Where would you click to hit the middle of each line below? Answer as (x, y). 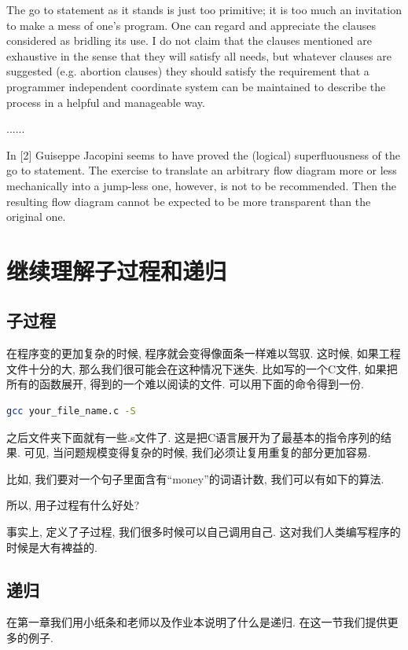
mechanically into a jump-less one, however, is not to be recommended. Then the (202, 185)
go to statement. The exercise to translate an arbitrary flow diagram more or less (202, 170)
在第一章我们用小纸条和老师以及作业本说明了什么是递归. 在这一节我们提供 (197, 622)
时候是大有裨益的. (52, 547)
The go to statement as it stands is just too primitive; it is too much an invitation (204, 9)
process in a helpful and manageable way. (106, 102)
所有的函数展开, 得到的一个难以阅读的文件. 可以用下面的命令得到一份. (185, 384)
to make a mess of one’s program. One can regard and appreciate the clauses (191, 25)
